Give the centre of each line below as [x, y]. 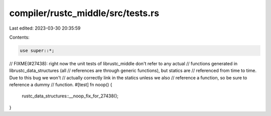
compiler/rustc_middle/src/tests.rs [84, 13]
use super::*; [37, 50]
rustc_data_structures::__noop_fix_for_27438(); [70, 96]
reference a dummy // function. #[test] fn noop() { [61, 85]
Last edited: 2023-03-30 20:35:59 [45, 28]
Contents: [19, 37]
